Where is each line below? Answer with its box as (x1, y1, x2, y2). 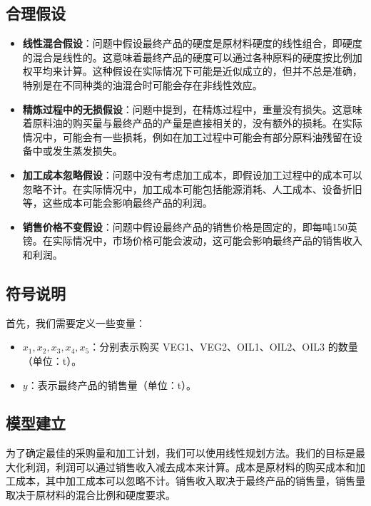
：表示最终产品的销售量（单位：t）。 (27, 377, 197, 392)
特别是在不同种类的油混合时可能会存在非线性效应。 (22, 77, 263, 92)
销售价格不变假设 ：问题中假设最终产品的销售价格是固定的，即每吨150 (22, 219, 347, 234)
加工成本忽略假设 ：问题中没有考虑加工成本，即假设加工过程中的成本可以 (22, 167, 362, 182)
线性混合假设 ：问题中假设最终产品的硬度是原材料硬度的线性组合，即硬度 (22, 36, 362, 51)
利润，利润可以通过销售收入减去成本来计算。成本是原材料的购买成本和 (25, 459, 355, 474)
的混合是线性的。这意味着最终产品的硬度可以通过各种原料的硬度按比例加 (22, 49, 362, 64)
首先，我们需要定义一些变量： (6, 315, 146, 330)
